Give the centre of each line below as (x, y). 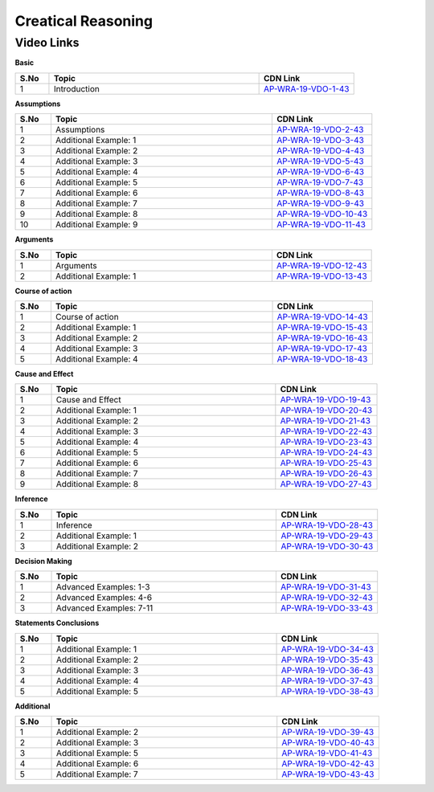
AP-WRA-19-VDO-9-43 (320, 203)
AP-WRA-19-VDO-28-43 (327, 525)
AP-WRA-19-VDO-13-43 (321, 276)
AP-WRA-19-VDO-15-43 (322, 327)
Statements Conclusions (57, 623)
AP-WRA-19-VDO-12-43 (321, 265)
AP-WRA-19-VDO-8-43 (320, 193)
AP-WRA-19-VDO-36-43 (327, 670)
